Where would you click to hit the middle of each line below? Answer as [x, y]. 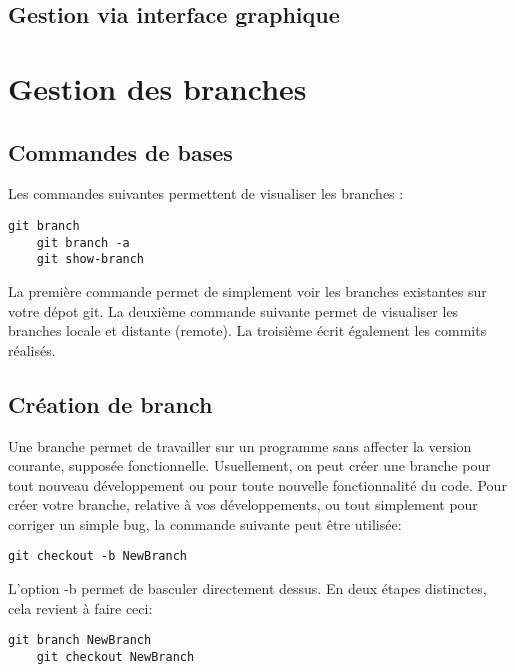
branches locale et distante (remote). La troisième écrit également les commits [247, 330]
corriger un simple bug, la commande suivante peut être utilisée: [205, 523]
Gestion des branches [157, 87]
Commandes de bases [120, 151]
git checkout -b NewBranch [97, 556]
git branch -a [83, 242]
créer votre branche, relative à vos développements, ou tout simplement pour [243, 504]
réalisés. [32, 349]
